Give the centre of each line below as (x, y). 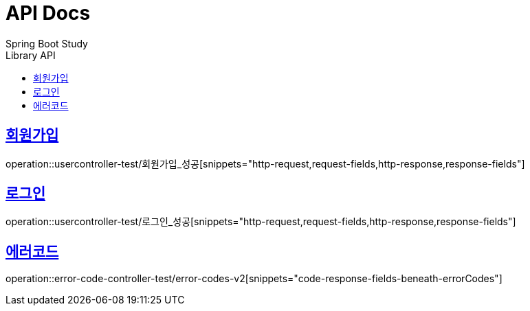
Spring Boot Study (47, 43)
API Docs (48, 13)
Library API (31, 55)
